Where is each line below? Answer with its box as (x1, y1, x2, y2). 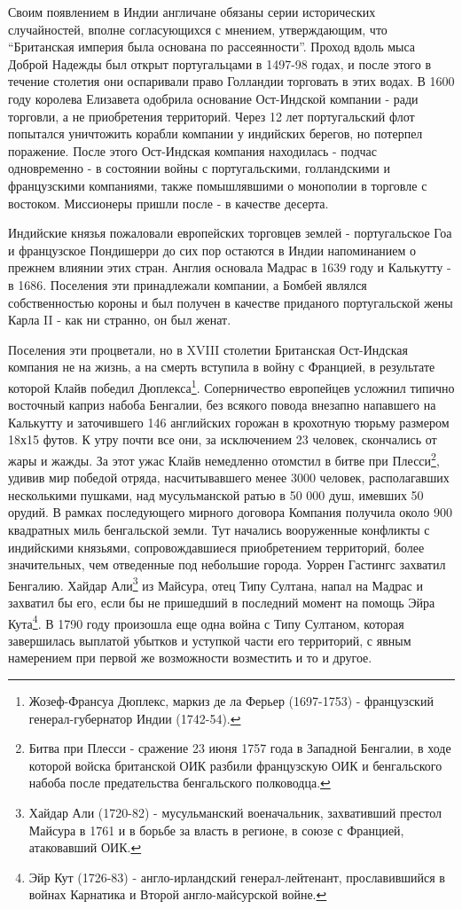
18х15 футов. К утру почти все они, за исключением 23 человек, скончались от (8, 430, 437, 449)
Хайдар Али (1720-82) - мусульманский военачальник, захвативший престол (28, 803, 442, 821)
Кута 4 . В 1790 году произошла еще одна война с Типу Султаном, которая (8, 611, 404, 632)
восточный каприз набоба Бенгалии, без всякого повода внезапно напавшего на (8, 396, 436, 414)
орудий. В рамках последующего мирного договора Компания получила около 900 (8, 503, 452, 521)
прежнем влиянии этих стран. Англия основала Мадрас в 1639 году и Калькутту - (8, 258, 451, 277)
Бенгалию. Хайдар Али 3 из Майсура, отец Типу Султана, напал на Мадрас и (8, 573, 423, 594)
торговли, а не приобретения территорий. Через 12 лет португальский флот (8, 106, 415, 125)
